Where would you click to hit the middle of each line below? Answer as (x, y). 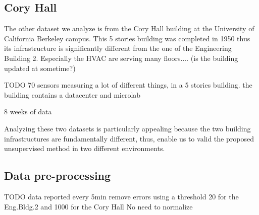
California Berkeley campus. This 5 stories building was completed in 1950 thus (127, 38)
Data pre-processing (58, 175)
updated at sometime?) (40, 68)
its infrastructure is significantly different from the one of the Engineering (118, 48)
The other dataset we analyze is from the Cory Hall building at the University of (129, 28)
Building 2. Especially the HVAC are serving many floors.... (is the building (121, 58)
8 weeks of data (28, 112)
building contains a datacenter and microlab (72, 94)
